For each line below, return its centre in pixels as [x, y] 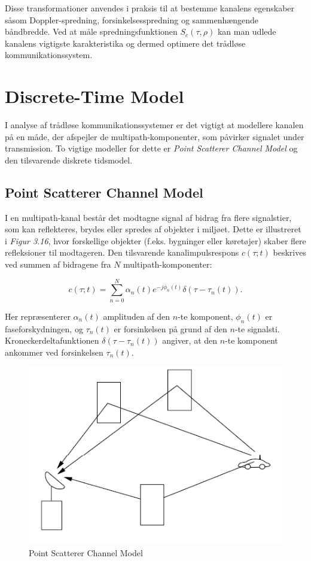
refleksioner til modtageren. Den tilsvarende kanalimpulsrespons [122, 252]
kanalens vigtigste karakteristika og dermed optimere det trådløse [125, 43]
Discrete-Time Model [94, 96]
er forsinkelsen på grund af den [170, 328]
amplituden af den [137, 316]
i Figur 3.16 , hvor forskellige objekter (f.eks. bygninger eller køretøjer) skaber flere [155, 240]
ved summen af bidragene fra [58, 264]
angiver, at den [190, 340]
